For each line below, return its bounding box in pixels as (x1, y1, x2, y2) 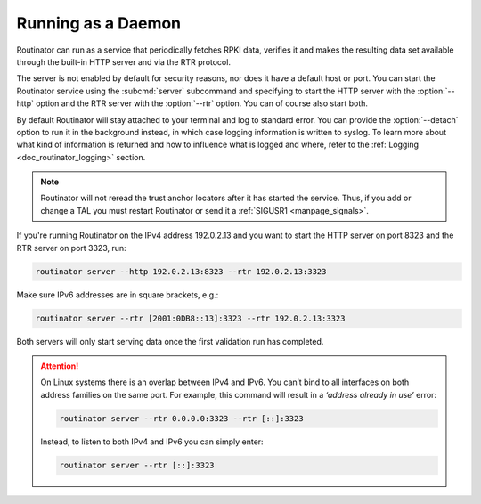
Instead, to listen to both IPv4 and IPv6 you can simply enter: (40, 436, 264, 447)
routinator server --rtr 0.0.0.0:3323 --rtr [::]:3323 (59, 413, 304, 423)
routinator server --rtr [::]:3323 (59, 459, 215, 470)
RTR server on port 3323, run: (16, 242, 126, 253)
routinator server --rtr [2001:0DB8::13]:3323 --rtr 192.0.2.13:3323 (35, 313, 346, 323)
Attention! (40, 361, 79, 371)
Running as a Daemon (16, 13, 182, 33)
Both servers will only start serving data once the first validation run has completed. (16, 336, 324, 346)
